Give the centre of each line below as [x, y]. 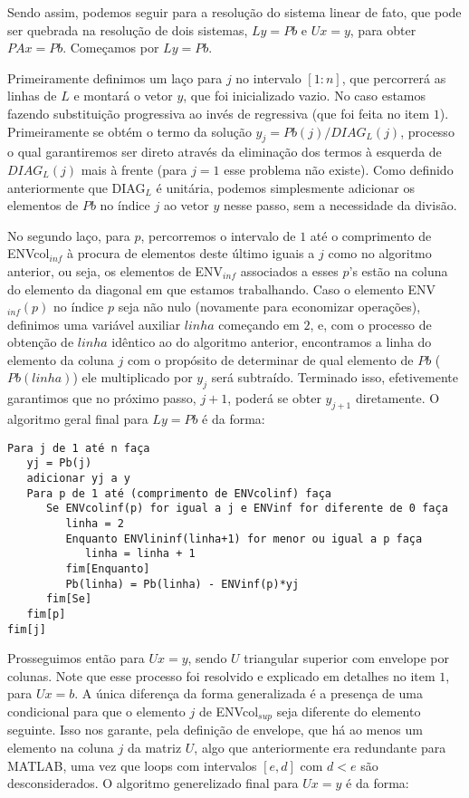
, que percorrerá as [394, 77]
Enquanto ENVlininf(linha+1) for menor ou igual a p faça [244, 538]
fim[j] [27, 629]
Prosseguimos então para [76, 658]
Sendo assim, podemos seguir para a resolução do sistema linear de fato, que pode [234, 12]
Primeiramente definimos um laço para [115, 77]
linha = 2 [95, 523]
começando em [259, 324]
